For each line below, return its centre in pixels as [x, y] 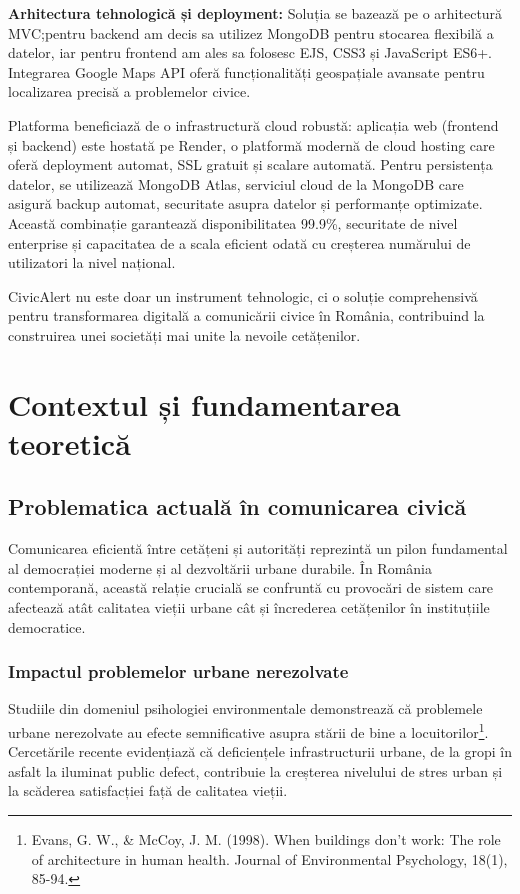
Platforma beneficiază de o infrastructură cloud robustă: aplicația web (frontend [253, 124]
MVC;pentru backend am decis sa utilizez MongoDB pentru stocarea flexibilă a [251, 32]
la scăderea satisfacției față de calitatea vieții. [148, 790]
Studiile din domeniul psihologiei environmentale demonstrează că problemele [245, 708]
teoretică [69, 442]
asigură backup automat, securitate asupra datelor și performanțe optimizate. [245, 203]
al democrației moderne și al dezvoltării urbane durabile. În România [220, 567]
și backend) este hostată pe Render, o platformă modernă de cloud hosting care [251, 144]
